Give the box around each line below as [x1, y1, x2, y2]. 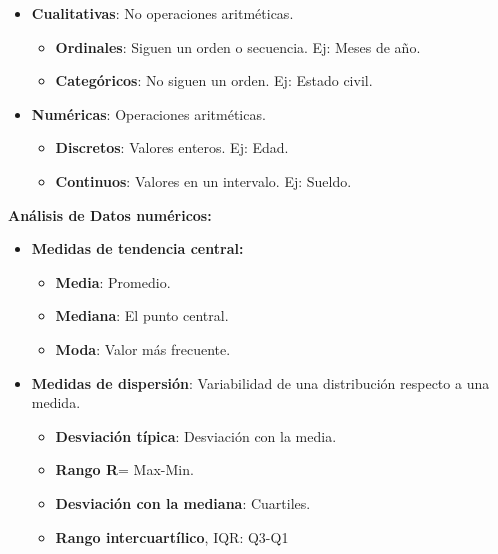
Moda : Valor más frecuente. [55, 338, 231, 359]
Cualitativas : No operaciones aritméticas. [31, 3, 294, 23]
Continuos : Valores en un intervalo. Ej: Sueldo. [55, 170, 352, 191]
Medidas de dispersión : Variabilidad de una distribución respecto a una [31, 372, 490, 393]
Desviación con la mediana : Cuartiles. [55, 492, 311, 513]
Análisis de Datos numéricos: [8, 204, 212, 225]
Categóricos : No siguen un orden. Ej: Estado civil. [55, 70, 373, 91]
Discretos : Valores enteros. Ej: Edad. [55, 137, 289, 158]
